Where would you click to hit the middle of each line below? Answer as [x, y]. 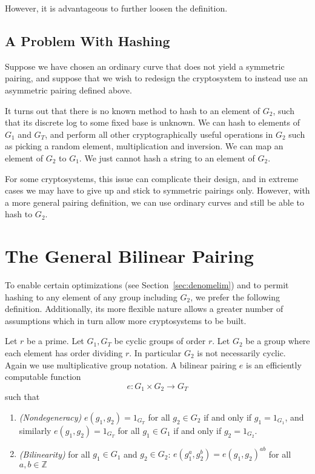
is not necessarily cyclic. [241, 353]
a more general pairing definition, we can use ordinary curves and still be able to [154, 202]
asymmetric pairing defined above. [68, 90]
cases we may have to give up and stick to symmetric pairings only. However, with [157, 190]
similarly [35, 430]
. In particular [155, 353]
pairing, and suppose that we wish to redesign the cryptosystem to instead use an [157, 78]
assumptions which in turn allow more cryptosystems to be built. [126, 320]
